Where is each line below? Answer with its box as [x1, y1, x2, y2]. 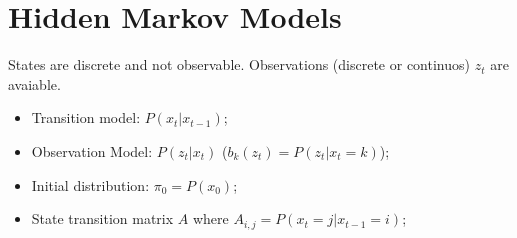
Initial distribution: [31, 174, 150, 195]
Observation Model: [31, 140, 153, 161]
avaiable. [8, 73, 61, 94]
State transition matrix [31, 208, 174, 229]
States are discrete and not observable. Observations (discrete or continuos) [8, 54, 470, 75]
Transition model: [31, 107, 141, 128]
